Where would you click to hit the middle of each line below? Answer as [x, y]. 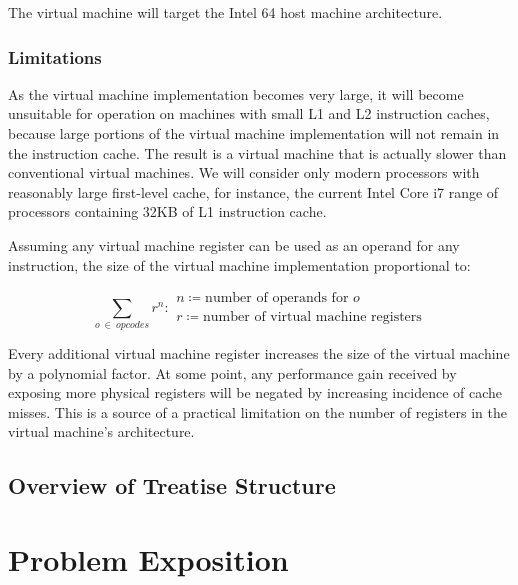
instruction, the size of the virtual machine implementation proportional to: [239, 264]
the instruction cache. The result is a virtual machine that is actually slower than [257, 152]
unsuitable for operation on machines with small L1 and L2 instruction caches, [249, 113]
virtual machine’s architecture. [101, 431]
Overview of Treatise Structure [172, 485]
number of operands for [277, 298]
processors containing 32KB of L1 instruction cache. [167, 211]
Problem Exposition [148, 558]
